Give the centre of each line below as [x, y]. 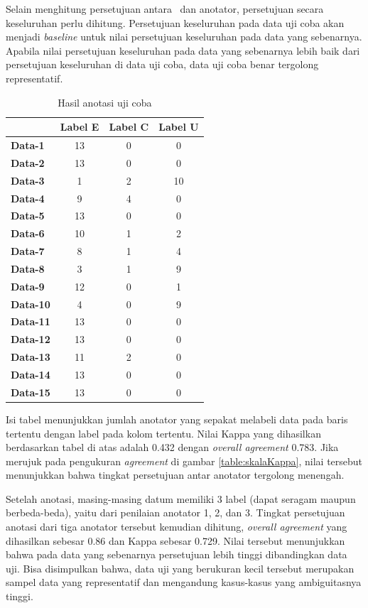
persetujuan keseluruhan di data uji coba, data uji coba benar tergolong [162, 64]
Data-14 [31, 374]
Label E [80, 127]
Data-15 [31, 392]
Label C [129, 127]
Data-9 [28, 286]
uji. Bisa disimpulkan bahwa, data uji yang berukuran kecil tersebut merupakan [180, 568]
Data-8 [28, 268]
